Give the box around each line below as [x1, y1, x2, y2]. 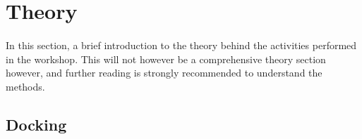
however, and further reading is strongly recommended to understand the [6, 65, 322, 80]
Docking [6, 113, 67, 135]
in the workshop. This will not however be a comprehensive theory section [6, 51, 326, 66]
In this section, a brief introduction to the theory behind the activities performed [6, 37, 357, 52]
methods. [6, 79, 45, 93]
